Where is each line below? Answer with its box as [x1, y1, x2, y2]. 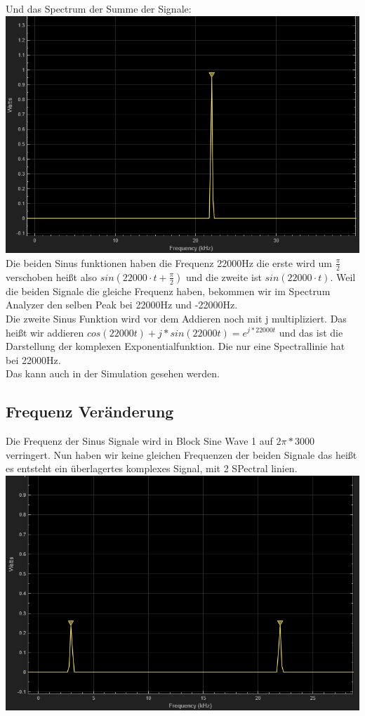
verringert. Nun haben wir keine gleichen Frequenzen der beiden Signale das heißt [6, 447, 357, 462]
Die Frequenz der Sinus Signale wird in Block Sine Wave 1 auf [6, 434, 273, 448]
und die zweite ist [186, 269, 262, 284]
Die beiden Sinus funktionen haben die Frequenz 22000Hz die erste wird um [6, 255, 333, 270]
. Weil [330, 269, 356, 284]
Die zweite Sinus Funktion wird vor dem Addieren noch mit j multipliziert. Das [6, 311, 347, 325]
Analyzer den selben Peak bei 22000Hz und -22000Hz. [6, 297, 238, 312]
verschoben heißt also [6, 269, 98, 284]
